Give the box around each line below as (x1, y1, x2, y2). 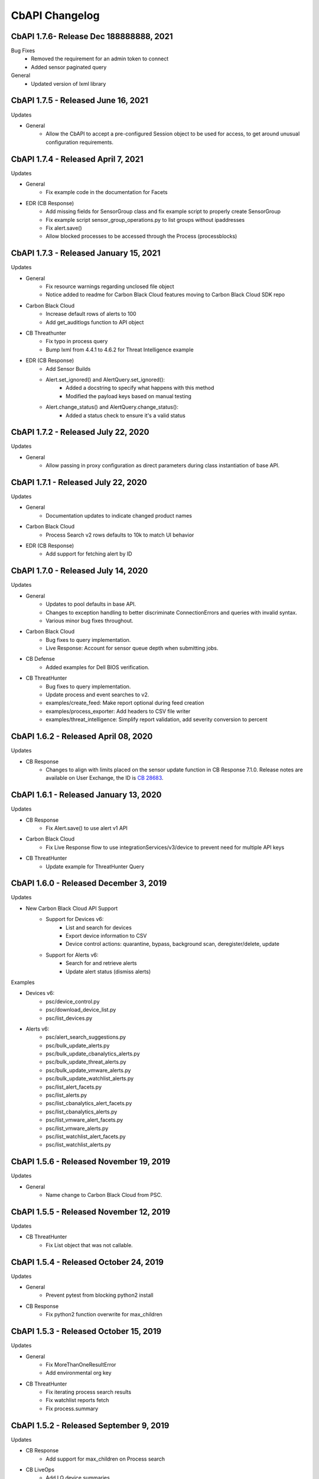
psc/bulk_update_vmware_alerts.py (45, 1067, 131, 1074)
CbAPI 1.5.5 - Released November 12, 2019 (11, 1207, 171, 1217)
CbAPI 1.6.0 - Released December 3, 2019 (11, 879, 167, 889)
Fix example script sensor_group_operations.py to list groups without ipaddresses (45, 216, 245, 223)
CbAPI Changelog (11, 9, 100, 22)
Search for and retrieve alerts (66, 960, 137, 967)
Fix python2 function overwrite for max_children (45, 1311, 162, 1318)
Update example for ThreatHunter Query (45, 863, 145, 870)
